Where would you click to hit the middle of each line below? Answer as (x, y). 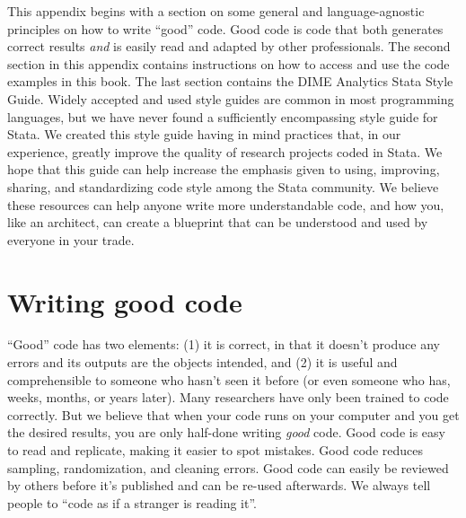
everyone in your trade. (71, 239)
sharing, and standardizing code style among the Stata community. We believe (223, 186)
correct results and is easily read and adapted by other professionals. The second (229, 46)
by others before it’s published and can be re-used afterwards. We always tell (219, 485)
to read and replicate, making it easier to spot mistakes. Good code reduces (215, 450)
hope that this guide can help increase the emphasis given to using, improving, (224, 169)
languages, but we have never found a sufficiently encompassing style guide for (223, 116)
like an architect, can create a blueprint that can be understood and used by (218, 222)
